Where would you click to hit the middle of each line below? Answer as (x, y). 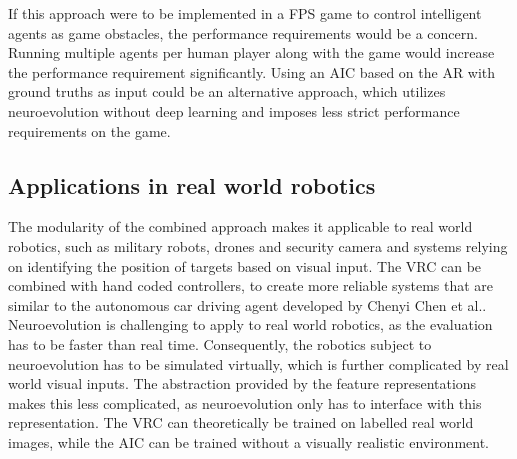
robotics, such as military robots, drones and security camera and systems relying (258, 245)
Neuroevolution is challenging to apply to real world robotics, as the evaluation (250, 324)
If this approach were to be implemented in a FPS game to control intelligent (245, 13)
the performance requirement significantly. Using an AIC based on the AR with (252, 71)
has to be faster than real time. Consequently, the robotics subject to (220, 343)
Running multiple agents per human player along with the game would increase (251, 52)
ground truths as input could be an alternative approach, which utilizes (227, 91)
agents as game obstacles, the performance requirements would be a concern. (243, 32)
